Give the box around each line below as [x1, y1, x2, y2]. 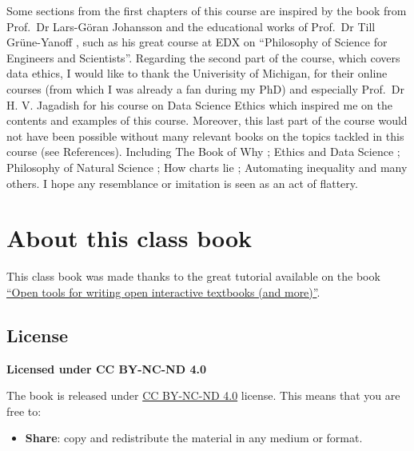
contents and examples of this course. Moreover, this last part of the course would [6, 112, 408, 129]
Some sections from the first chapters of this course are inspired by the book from [6, 2, 407, 18]
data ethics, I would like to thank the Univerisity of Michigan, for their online [6, 65, 388, 82]
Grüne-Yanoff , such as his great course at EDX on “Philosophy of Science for [6, 34, 388, 50]
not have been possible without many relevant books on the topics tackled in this [6, 127, 404, 144]
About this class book [6, 222, 253, 254]
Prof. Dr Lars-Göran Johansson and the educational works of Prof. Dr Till [6, 18, 376, 34]
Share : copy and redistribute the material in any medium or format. [25, 429, 363, 446]
